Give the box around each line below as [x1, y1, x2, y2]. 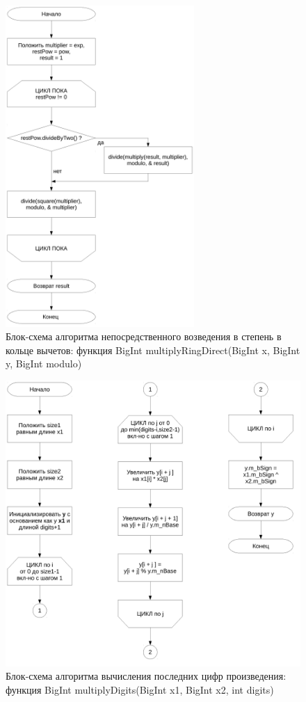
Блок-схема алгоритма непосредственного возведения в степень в [6, 329, 282, 344]
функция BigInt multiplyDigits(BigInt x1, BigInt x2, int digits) [6, 682, 274, 696]
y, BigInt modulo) [6, 356, 82, 371]
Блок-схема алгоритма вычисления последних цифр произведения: [6, 669, 287, 683]
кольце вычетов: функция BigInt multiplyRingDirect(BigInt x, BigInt [6, 342, 300, 357]
